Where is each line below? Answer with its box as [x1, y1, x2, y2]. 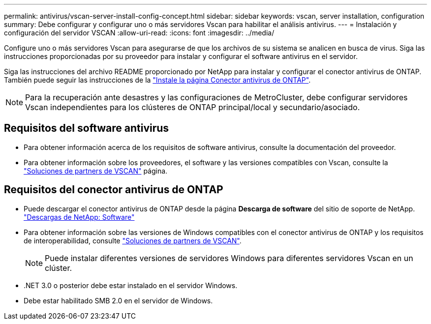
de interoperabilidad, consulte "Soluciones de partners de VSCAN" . [24, 236, 242, 245]
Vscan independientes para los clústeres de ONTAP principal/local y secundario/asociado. [25, 102, 360, 112]
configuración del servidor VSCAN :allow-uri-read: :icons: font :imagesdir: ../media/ [4, 29, 275, 37]
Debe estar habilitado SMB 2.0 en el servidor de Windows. [24, 296, 213, 305]
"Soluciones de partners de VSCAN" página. [24, 166, 168, 175]
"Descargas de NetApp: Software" [24, 212, 135, 221]
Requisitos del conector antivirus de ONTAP [4, 183, 223, 196]
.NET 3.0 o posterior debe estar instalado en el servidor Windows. [24, 281, 238, 290]
